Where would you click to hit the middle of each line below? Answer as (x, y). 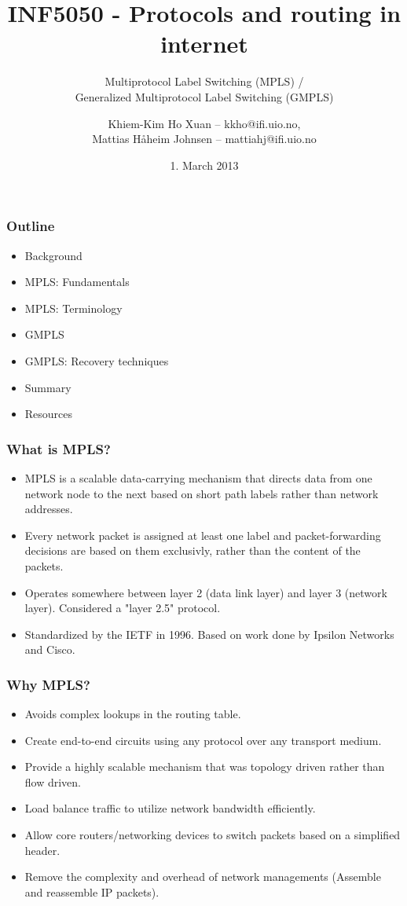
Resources (49, 414)
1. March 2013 (204, 165)
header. (42, 850)
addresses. (49, 509)
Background (53, 255)
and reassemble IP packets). (92, 891)
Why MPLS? (48, 684)
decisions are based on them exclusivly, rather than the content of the (192, 550)
